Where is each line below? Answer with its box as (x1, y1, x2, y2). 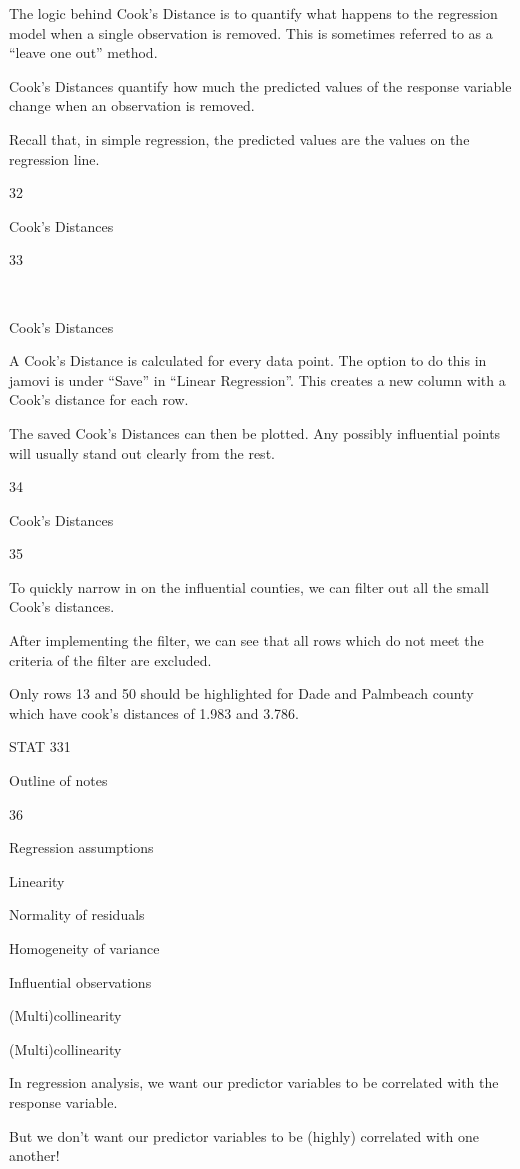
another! (9, 1145, 60, 1166)
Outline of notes (9, 770, 108, 791)
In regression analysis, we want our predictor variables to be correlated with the (9, 1072, 499, 1093)
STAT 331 (9, 736, 71, 757)
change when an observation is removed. (9, 95, 255, 116)
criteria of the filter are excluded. (9, 649, 212, 670)
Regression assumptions (9, 837, 154, 858)
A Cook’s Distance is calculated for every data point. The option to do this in (9, 350, 487, 371)
